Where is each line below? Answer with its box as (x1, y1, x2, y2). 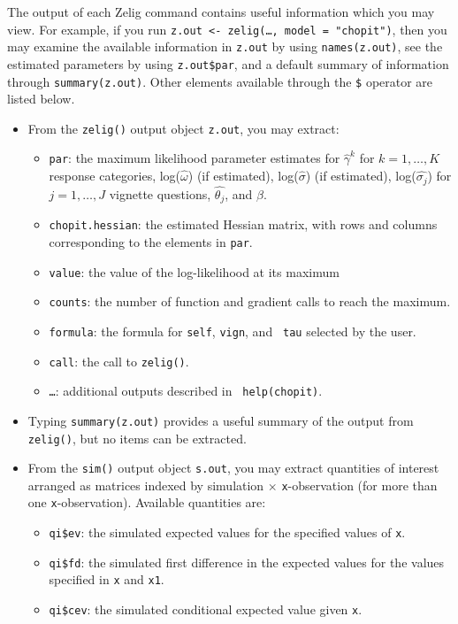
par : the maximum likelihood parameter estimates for (49, 149, 340, 167)
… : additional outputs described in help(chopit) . (49, 381, 323, 400)
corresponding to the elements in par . (49, 232, 253, 250)
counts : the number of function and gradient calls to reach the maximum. (49, 292, 451, 311)
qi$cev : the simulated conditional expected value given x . (49, 600, 363, 619)
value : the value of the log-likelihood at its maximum (49, 262, 340, 281)
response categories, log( (49, 166, 181, 185)
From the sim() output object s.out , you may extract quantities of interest (27, 458, 439, 477)
